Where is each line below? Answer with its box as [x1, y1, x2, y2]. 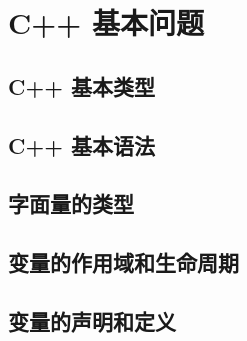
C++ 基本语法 [8, 129, 156, 160]
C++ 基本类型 [8, 70, 156, 101]
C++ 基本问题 [8, 2, 205, 43]
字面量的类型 [8, 188, 134, 219]
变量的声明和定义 [8, 305, 176, 336]
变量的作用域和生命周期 [8, 247, 239, 278]
